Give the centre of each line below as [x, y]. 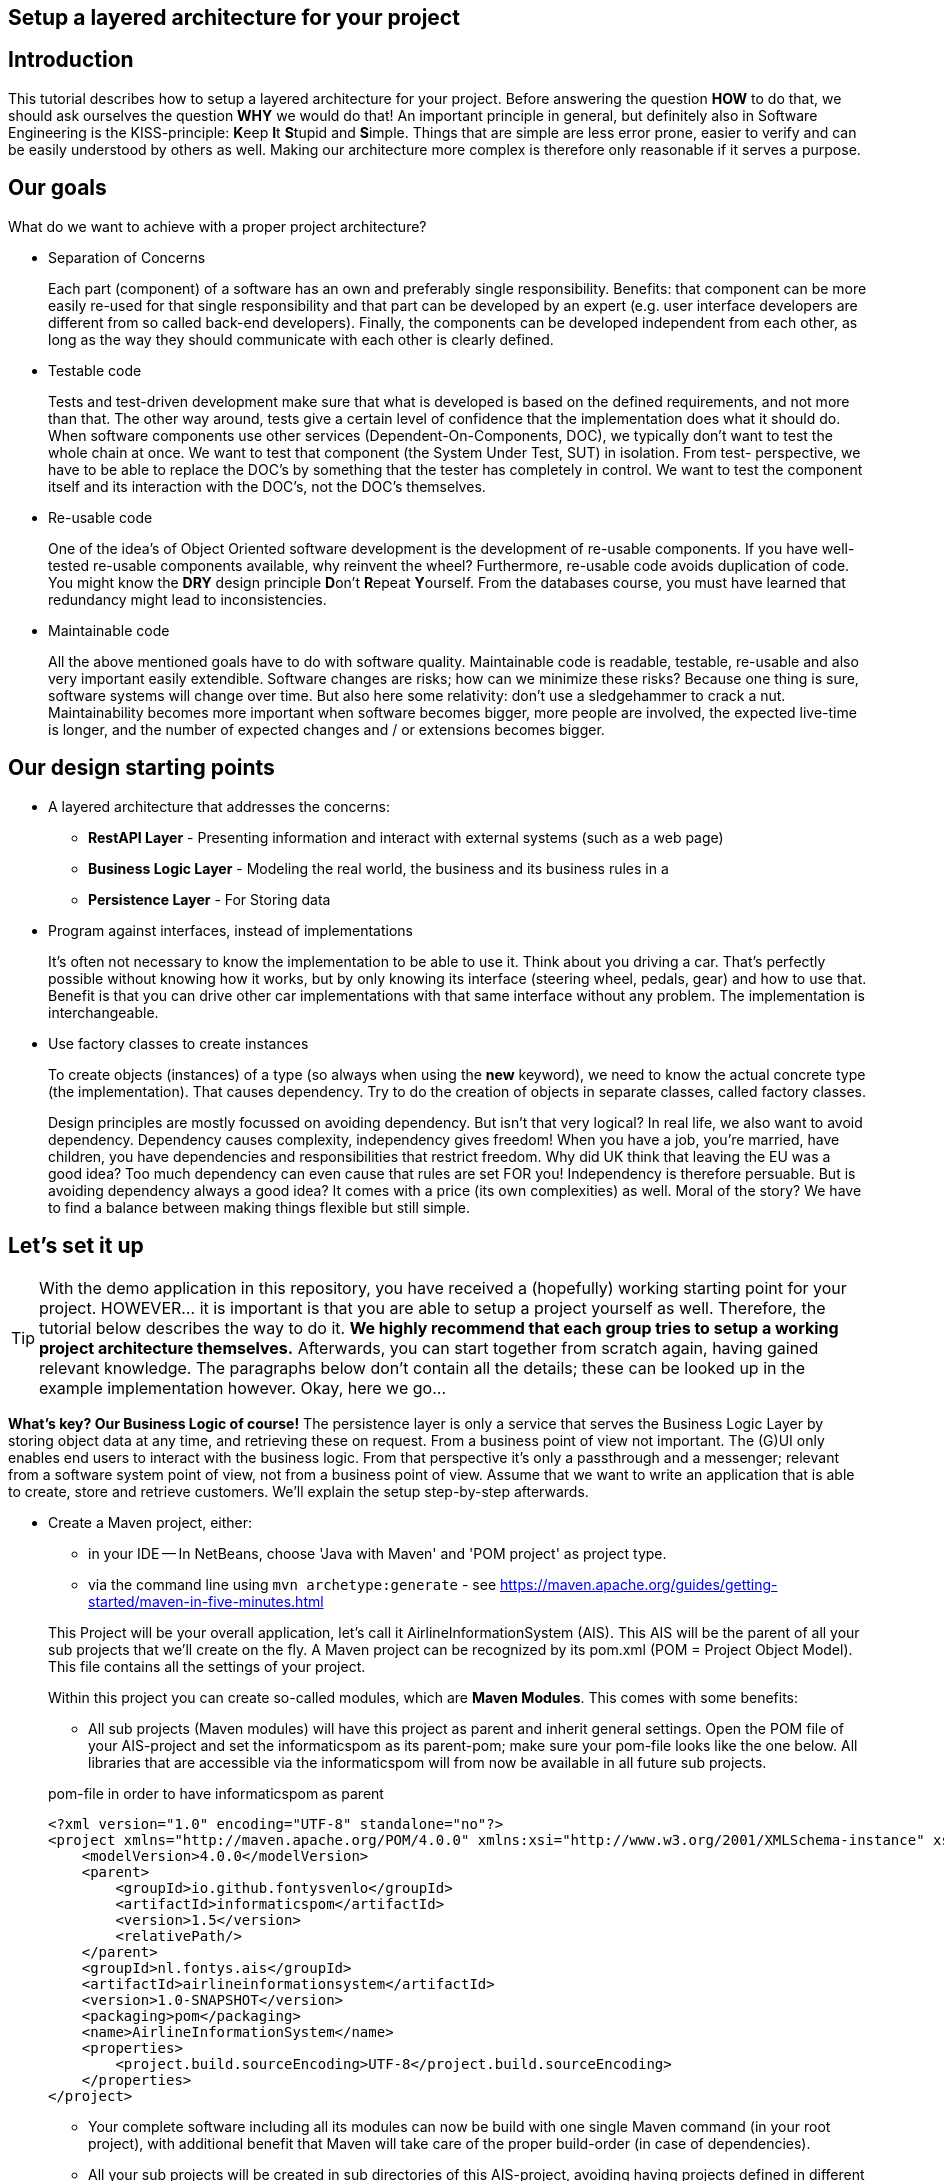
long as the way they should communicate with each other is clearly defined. [301, 339]
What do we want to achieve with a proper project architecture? [217, 226]
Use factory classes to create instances [178, 1043]
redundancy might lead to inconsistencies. [187, 599]
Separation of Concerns [127, 257]
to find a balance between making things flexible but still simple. [259, 1207]
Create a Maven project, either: [150, 1523]
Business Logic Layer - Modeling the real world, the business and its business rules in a [378, 868]
